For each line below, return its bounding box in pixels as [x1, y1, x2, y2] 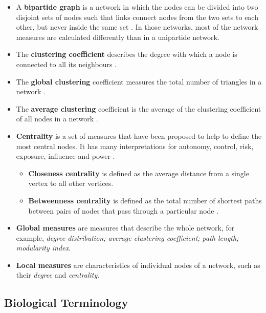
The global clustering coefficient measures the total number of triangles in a [16, 76, 262, 87]
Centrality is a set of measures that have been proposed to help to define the [16, 130, 262, 141]
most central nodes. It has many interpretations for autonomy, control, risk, [16, 140, 254, 151]
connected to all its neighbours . [16, 58, 117, 69]
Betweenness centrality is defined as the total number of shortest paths [28, 195, 262, 205]
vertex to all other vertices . [28, 178, 114, 189]
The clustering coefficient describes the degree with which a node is [16, 49, 237, 59]
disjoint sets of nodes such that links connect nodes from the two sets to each [16, 11, 258, 22]
